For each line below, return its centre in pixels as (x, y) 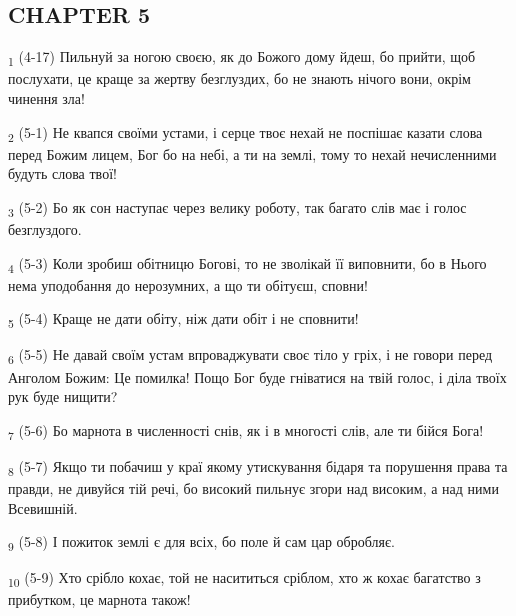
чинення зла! (46, 97)
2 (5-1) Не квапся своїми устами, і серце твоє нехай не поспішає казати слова (245, 133)
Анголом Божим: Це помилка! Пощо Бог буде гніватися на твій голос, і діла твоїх (257, 376)
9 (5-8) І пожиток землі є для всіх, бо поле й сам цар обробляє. (201, 542)
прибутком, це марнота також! (99, 599)
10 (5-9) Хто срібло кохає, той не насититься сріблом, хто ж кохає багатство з (244, 579)
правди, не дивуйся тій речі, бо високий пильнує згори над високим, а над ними (253, 487)
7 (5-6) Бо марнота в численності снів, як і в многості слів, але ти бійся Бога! (246, 431)
